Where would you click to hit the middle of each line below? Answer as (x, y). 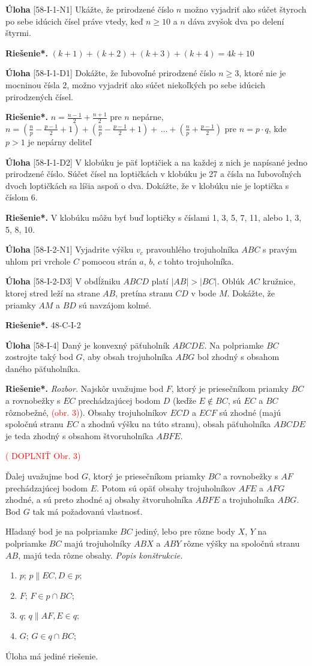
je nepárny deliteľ (60, 141)
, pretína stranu (144, 292)
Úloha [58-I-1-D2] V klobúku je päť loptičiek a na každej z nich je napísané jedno (157, 162)
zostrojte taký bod (39, 357)
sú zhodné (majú (250, 412)
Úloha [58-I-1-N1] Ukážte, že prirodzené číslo (90, 9)
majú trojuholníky (98, 543)
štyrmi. (18, 33)
